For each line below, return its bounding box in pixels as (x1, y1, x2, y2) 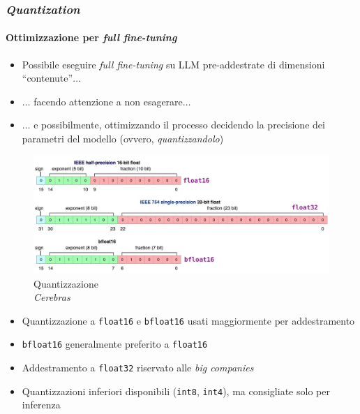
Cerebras (33, 290, 70, 304)
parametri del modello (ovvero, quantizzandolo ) (22, 131, 224, 146)
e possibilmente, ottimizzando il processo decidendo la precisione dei (33, 117, 325, 132)
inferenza (22, 397, 61, 412)
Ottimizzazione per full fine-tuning (6, 30, 177, 45)
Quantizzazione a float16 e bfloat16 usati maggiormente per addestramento (22, 313, 355, 327)
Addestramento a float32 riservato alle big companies (22, 360, 254, 375)
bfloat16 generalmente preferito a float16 (22, 337, 208, 351)
